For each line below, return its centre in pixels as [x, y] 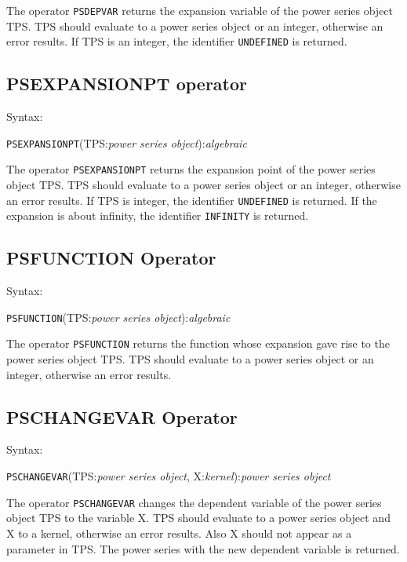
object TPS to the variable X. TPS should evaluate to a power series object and [198, 518]
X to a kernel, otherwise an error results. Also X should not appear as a [179, 533]
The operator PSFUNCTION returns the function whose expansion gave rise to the [198, 343]
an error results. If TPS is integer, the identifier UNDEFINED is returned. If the [192, 200]
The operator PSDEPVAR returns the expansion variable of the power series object [200, 10]
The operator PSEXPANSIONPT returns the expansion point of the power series [191, 169]
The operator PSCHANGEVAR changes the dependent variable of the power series [194, 502]
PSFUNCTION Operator [111, 258]
